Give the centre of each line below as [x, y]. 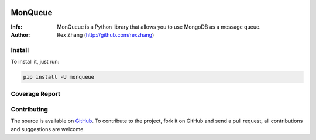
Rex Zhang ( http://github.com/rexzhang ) [106, 34]
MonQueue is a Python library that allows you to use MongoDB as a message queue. [159, 27]
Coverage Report [36, 94]
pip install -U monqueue [59, 77]
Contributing [29, 109]
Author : [20, 34]
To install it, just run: [35, 62]
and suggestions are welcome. [48, 129]
